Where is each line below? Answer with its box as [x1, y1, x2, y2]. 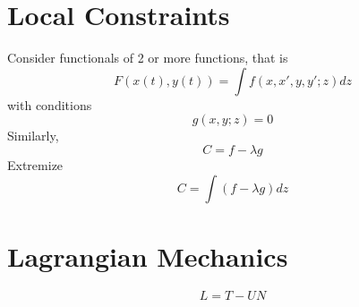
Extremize [7, 155, 64, 174]
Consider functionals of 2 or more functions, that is [7, 48, 288, 67]
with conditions [7, 95, 92, 114]
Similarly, [7, 126, 59, 145]
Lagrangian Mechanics [7, 237, 288, 274]
